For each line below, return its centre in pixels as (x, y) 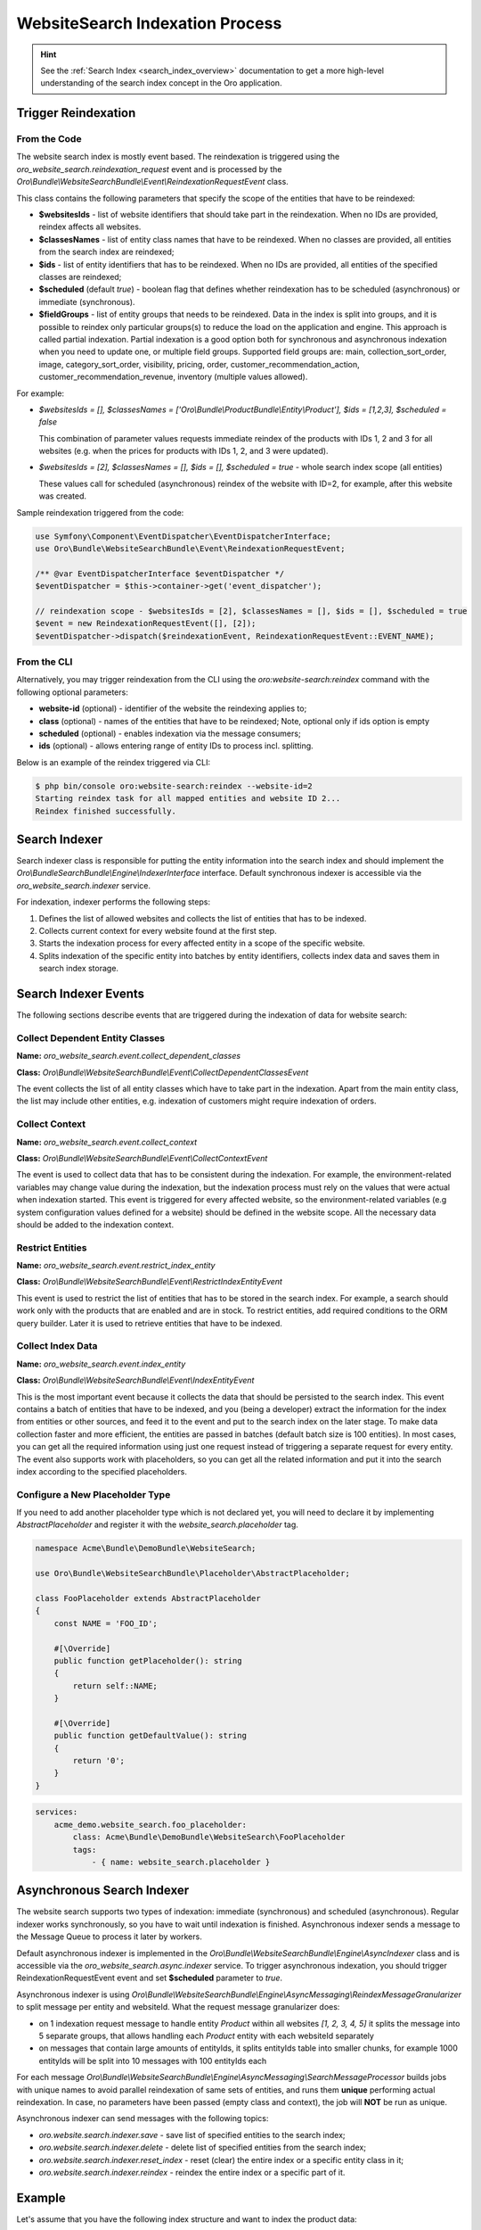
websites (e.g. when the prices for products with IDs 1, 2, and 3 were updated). (183, 451)
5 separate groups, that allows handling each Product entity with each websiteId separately (206, 2036)
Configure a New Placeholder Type (94, 1494)
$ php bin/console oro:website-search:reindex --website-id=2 (174, 786)
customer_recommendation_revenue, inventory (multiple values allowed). (173, 377)
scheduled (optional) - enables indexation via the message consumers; (170, 734)
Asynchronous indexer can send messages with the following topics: (143, 2118)
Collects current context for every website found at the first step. (158, 931)
